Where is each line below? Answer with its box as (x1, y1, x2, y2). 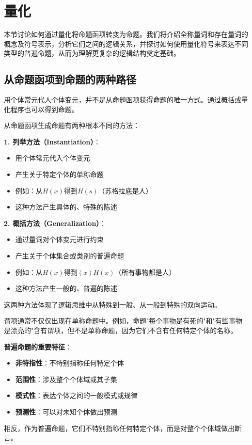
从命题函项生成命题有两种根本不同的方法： (4, 120, 140, 130)
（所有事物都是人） (114, 267, 176, 277)
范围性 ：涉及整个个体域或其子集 (15, 374, 117, 384)
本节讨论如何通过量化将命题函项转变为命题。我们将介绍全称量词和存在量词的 (4, 29, 248, 39)
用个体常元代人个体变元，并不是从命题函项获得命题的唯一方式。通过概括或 (4, 95, 241, 105)
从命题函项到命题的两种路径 (4, 72, 136, 87)
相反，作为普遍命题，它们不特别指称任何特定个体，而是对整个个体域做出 (4, 423, 235, 433)
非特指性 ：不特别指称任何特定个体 (15, 358, 124, 368)
